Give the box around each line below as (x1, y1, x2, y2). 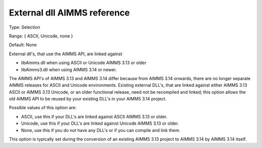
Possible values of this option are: (9, 105, 77, 111)
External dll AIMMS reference (9, 7, 130, 18)
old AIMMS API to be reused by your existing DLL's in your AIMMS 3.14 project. (9, 96, 167, 102)
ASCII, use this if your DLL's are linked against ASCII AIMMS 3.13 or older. (21, 114, 167, 119)
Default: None (9, 42, 37, 48)
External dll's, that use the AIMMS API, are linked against (9, 51, 122, 57)
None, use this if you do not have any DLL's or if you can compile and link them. (21, 127, 180, 133)
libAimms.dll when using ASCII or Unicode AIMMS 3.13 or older (21, 60, 147, 66)
